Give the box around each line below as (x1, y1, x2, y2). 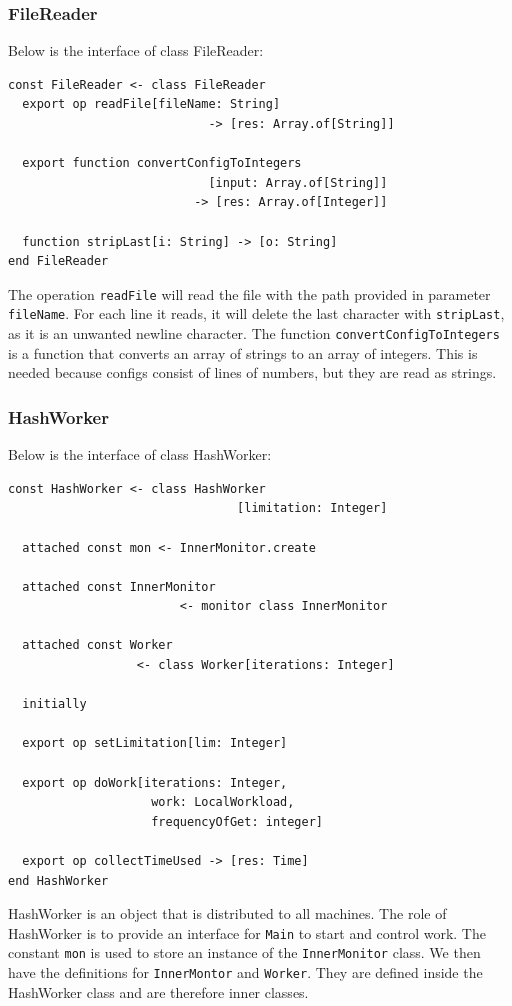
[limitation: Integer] (237, 501, 388, 516)
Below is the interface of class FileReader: (8, 40, 264, 61)
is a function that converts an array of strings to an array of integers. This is (8, 342, 478, 363)
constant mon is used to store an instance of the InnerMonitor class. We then (8, 942, 481, 963)
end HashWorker (8, 873, 109, 888)
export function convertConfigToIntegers (22, 156, 302, 171)
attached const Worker (22, 638, 173, 653)
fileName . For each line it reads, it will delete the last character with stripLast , (8, 303, 505, 324)
